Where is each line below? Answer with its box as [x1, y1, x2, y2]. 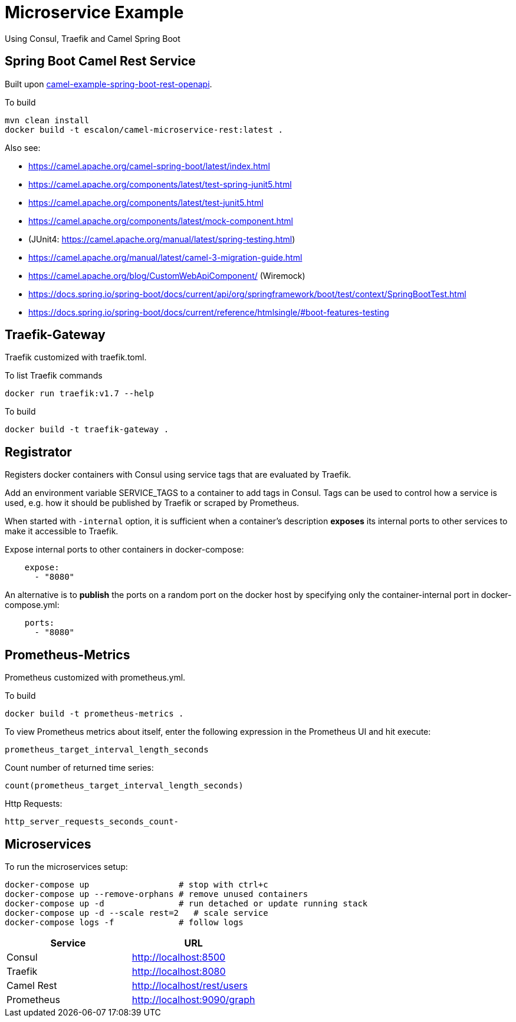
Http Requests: [5, 798, 63, 809]
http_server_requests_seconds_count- [5, 817, 179, 827]
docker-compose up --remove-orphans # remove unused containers [5, 889, 308, 899]
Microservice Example [5, 2, 184, 22]
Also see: [5, 142, 41, 153]
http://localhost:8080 [132, 965, 226, 977]
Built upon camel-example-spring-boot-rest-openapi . [5, 78, 212, 89]
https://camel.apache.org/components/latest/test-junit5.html [28, 197, 264, 208]
